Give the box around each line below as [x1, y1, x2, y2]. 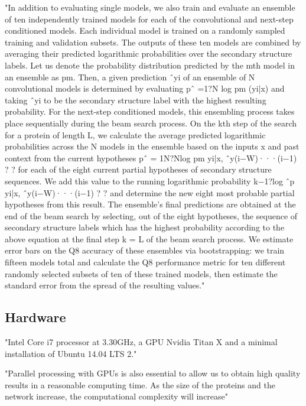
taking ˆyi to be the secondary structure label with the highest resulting [5, 93, 266, 106]
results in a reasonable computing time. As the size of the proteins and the [5, 378, 275, 391]
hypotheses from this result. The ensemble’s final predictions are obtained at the [5, 198, 296, 210]
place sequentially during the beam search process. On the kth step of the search [5, 116, 297, 129]
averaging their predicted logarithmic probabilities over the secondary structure [5, 47, 292, 60]
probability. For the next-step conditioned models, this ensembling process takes [5, 105, 295, 118]
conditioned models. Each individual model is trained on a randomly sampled [5, 24, 285, 37]
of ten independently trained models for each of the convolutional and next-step [5, 12, 294, 25]
